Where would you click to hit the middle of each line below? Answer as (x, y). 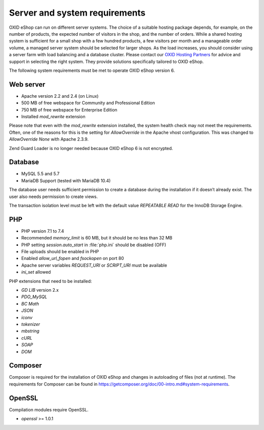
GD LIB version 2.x (40, 290)
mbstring (30, 331)
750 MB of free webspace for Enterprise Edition (69, 109)
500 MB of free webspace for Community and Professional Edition (88, 103)
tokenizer (31, 324)
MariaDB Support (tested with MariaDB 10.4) (66, 180)
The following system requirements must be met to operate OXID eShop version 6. (92, 70)
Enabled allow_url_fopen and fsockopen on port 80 (73, 258)
